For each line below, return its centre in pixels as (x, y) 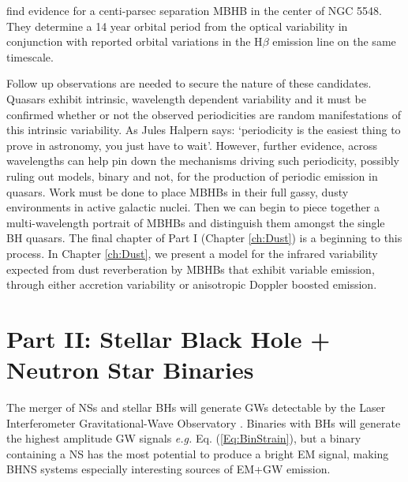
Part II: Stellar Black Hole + (168, 338)
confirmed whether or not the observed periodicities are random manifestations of (204, 114)
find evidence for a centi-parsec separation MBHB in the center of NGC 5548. (194, 10)
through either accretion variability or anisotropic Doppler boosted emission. (192, 284)
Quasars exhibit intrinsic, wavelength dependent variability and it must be (186, 98)
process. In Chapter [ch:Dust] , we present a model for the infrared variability (192, 253)
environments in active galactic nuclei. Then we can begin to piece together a (193, 207)
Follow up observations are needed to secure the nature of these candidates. (189, 83)
